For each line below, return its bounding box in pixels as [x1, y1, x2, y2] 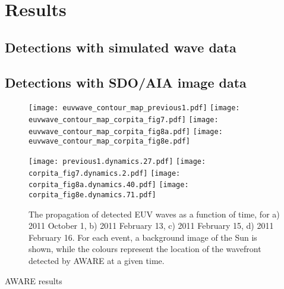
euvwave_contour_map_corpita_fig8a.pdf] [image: [29, 127, 223, 136]
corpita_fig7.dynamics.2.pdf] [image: [29, 169, 181, 178]
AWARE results [5, 274, 62, 287]
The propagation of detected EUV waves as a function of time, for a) [29, 207, 280, 220]
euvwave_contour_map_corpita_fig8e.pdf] [29, 137, 191, 146]
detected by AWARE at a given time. [29, 254, 165, 266]
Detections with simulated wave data [5, 38, 236, 56]
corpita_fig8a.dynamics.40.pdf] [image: [29, 181, 189, 189]
